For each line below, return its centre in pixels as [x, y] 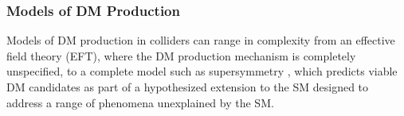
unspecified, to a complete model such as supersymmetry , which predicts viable [202, 71]
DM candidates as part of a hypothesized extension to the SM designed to [188, 87]
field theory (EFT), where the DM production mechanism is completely [181, 55]
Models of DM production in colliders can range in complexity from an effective [201, 40]
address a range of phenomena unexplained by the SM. [140, 102]
